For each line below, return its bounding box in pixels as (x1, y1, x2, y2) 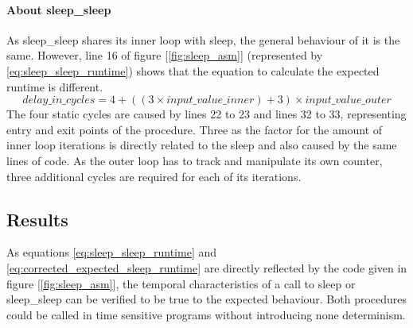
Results (6, 206, 68, 231)
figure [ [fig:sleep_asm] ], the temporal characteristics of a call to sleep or (6, 275, 356, 291)
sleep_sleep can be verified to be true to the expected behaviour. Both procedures (6, 291, 407, 307)
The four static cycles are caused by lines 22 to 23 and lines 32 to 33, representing (6, 106, 407, 122)
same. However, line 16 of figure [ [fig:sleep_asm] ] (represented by (6, 47, 323, 64)
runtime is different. (6, 78, 103, 95)
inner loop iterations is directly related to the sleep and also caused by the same (6, 137, 397, 153)
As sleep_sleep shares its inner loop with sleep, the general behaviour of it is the (6, 31, 400, 48)
